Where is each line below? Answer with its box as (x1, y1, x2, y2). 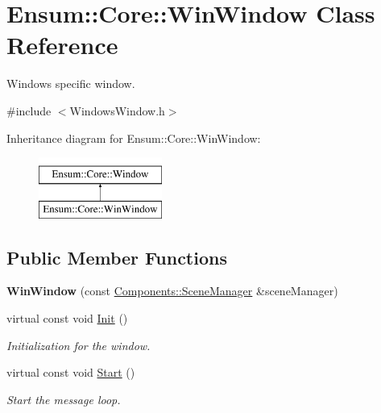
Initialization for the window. (6, 336, 151, 353)
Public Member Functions (6, 244, 227, 269)
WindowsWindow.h (69, 102, 165, 119)
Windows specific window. (6, 75, 135, 92)
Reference (6, 28, 118, 61)
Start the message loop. (6, 390, 121, 407)
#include (6, 102, 52, 119)
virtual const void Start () (6, 364, 135, 381)
